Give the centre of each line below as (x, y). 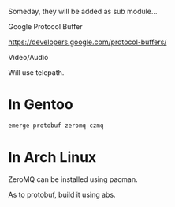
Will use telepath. (36, 73)
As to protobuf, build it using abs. (62, 194)
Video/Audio (28, 57)
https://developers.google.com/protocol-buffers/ (87, 42)
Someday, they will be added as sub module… (83, 11)
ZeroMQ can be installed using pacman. (73, 179)
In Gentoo (41, 105)
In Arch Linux (52, 157)
